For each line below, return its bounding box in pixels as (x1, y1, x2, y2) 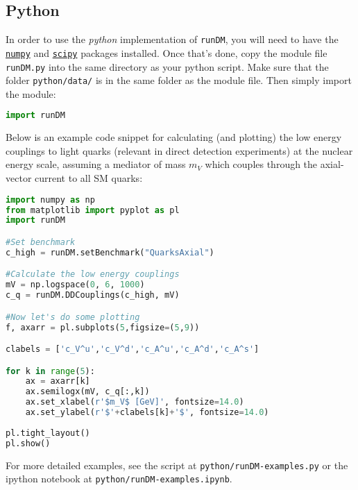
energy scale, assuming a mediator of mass (6, 157, 186, 171)
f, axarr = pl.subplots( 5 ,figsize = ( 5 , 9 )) (6, 322, 200, 332)
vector (6, 171, 32, 185)
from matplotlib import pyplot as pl (6, 205, 180, 215)
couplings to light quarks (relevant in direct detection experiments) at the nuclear (6, 143, 353, 158)
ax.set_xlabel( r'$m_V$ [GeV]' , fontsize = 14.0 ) (25, 397, 244, 407)
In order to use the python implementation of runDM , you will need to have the (6, 32, 339, 47)
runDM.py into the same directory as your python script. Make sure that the (6, 59, 329, 74)
